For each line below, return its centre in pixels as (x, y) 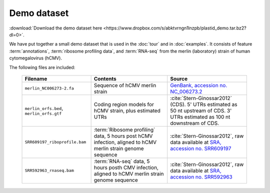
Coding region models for (124, 104)
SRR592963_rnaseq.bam (49, 171)
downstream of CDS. (195, 123)
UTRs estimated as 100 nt (200, 116)
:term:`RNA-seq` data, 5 (122, 161)
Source (179, 78)
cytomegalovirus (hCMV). (36, 58)
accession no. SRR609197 (201, 148)
